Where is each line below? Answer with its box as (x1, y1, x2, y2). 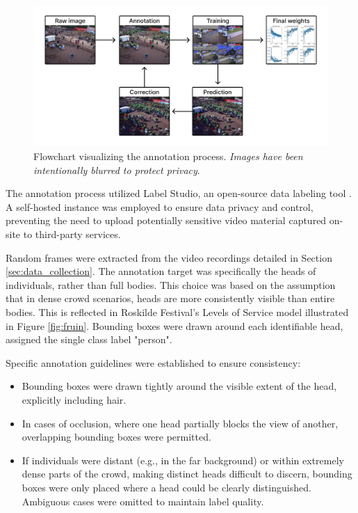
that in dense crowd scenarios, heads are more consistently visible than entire (6, 291, 335, 306)
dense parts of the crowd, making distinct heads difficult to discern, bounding (22, 466, 352, 481)
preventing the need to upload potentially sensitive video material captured (6, 213, 327, 228)
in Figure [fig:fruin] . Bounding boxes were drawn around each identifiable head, (6, 318, 343, 333)
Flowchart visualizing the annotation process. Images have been (33, 149, 303, 164)
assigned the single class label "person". (6, 332, 172, 347)
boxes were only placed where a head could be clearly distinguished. (22, 480, 311, 494)
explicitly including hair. (22, 392, 127, 407)
